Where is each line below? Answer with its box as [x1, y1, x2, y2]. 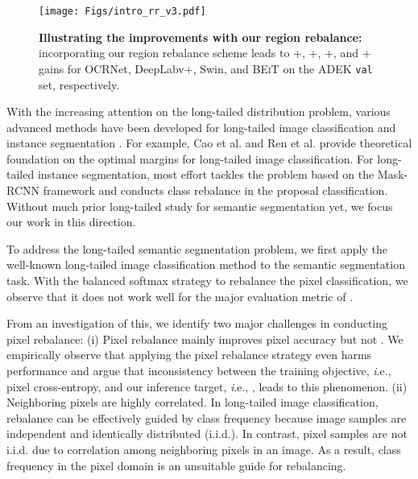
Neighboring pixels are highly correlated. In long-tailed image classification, [6, 394, 379, 411]
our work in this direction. [6, 213, 136, 230]
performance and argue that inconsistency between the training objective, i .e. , [6, 362, 391, 378]
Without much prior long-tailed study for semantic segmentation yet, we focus [6, 197, 393, 214]
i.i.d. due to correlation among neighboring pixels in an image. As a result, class [6, 440, 401, 457]
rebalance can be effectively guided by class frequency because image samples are [6, 409, 407, 426]
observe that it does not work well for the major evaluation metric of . [6, 287, 354, 304]
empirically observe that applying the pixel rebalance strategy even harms [6, 346, 372, 363]
